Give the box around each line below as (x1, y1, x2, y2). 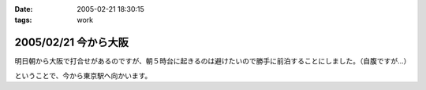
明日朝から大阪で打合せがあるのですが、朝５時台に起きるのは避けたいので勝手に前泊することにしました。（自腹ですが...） (14, 56, 411, 66)
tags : (14, 16, 32, 25)
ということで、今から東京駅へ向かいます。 (14, 70, 152, 80)
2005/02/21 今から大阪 (14, 36, 129, 49)
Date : (14, 5, 33, 13)
